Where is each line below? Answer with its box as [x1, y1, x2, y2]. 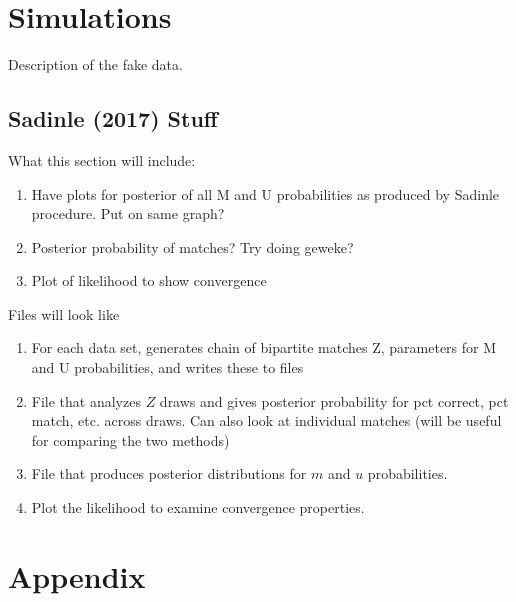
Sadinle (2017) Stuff [8, 103, 218, 134]
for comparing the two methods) [31, 429, 230, 450]
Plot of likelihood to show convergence [31, 270, 267, 291]
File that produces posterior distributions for [31, 463, 307, 484]
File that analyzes [31, 390, 141, 411]
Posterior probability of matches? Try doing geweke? [31, 236, 354, 257]
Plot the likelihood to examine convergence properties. [31, 497, 365, 518]
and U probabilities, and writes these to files [31, 357, 304, 378]
